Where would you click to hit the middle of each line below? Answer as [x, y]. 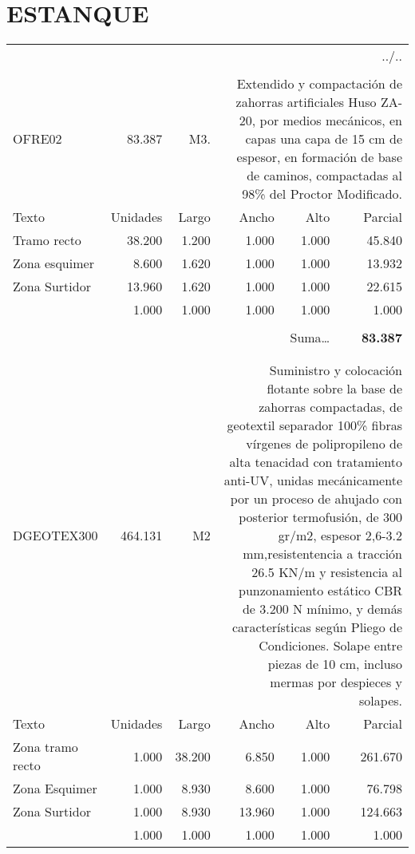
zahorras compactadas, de [330, 407]
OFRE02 [38, 139]
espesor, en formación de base [319, 157]
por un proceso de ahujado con [316, 499]
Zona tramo [45, 747]
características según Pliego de [317, 627]
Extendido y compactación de [319, 84]
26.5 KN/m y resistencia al [327, 572]
